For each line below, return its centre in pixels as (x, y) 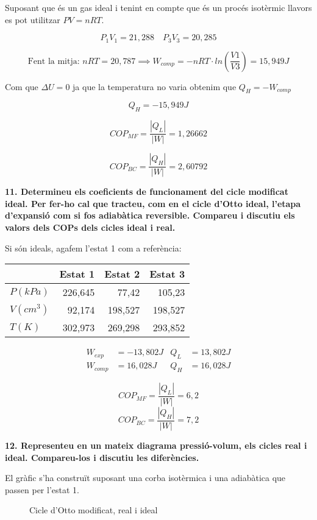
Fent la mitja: (54, 61)
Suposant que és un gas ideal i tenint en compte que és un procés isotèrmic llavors (158, 7)
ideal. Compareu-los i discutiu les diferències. (102, 457)
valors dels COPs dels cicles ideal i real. (90, 227)
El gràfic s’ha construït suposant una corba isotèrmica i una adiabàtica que (145, 478)
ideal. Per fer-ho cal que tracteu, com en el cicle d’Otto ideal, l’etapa (153, 203)
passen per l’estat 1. (42, 489)
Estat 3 (167, 274)
